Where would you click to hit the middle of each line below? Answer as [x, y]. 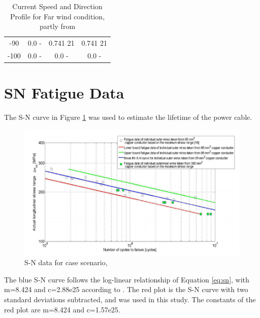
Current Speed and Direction [57, 6]
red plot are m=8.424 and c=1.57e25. [62, 309]
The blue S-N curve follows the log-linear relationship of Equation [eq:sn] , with [127, 279]
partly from [57, 26]
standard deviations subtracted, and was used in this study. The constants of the [130, 299]
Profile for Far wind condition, [57, 16]
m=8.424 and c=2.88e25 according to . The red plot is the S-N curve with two [126, 289]
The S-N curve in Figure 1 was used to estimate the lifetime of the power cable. [128, 117]
